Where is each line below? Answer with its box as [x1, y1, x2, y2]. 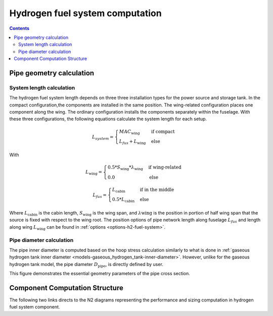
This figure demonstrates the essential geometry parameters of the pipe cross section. [9, 271, 191, 277]
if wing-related [148, 165, 181, 170]
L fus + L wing [119, 139, 146, 146]
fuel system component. [9, 304, 60, 310]
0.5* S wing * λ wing [108, 165, 144, 171]
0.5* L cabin [112, 197, 135, 204]
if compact [151, 129, 175, 134]
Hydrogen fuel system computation [9, 8, 162, 19]
